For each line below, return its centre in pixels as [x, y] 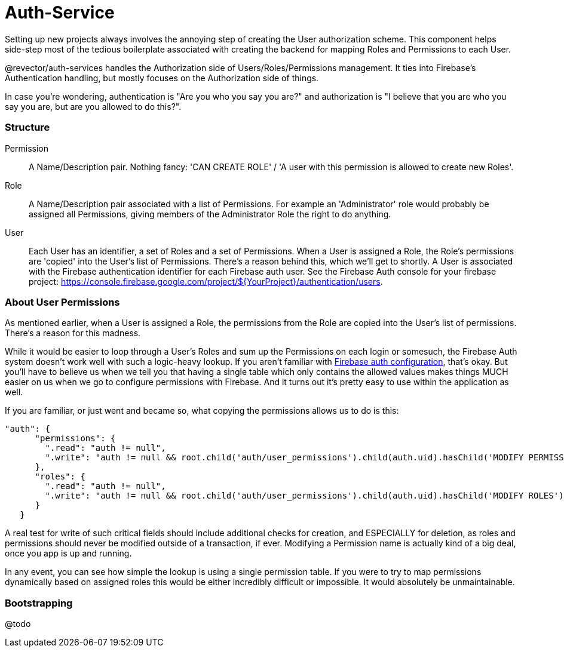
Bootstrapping [39, 603]
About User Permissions [62, 302]
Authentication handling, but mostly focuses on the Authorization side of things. [162, 78]
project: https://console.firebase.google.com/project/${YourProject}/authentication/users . [206, 281]
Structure [27, 127]
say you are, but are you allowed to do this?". [93, 106]
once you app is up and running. [68, 553]
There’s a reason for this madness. [73, 333]
